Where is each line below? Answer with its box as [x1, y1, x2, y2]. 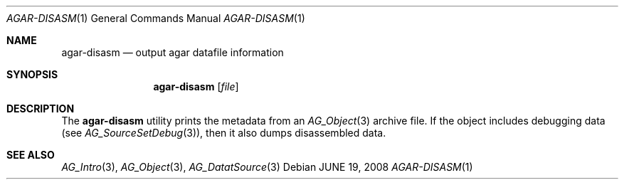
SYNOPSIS [6, 68, 58, 80]
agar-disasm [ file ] [153, 80, 239, 92]
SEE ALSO [6, 149, 55, 161]
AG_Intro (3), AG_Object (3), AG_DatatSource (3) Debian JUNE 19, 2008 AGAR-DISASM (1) [61, 161, 473, 173]
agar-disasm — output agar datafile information [61, 46, 284, 58]
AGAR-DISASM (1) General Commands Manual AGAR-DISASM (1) [6, 12, 305, 24]
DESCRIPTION [6, 102, 75, 115]
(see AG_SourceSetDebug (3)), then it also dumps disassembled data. [61, 127, 386, 139]
